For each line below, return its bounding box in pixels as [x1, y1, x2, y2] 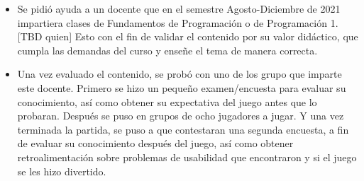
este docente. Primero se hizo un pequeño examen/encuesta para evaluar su [17, 80, 346, 95]
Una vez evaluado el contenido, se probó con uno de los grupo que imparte [17, 66, 342, 81]
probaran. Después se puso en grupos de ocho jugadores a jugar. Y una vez [17, 108, 344, 123]
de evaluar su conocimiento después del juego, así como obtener [17, 136, 294, 151]
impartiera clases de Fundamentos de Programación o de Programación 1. [17, 15, 338, 30]
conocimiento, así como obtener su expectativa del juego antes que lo [17, 94, 317, 109]
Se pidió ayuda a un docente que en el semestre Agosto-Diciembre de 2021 [17, 1, 341, 16]
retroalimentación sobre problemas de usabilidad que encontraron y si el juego [17, 149, 357, 164]
